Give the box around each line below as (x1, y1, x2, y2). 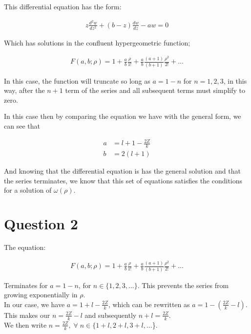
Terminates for (4, 280, 48, 290)
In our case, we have (4, 299, 65, 309)
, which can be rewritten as (108, 299, 190, 309)
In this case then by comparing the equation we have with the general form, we (4, 111, 241, 121)
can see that (4, 121, 40, 131)
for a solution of (4, 185, 52, 195)
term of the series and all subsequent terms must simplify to (65, 85, 246, 95)
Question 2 (4, 213, 78, 233)
